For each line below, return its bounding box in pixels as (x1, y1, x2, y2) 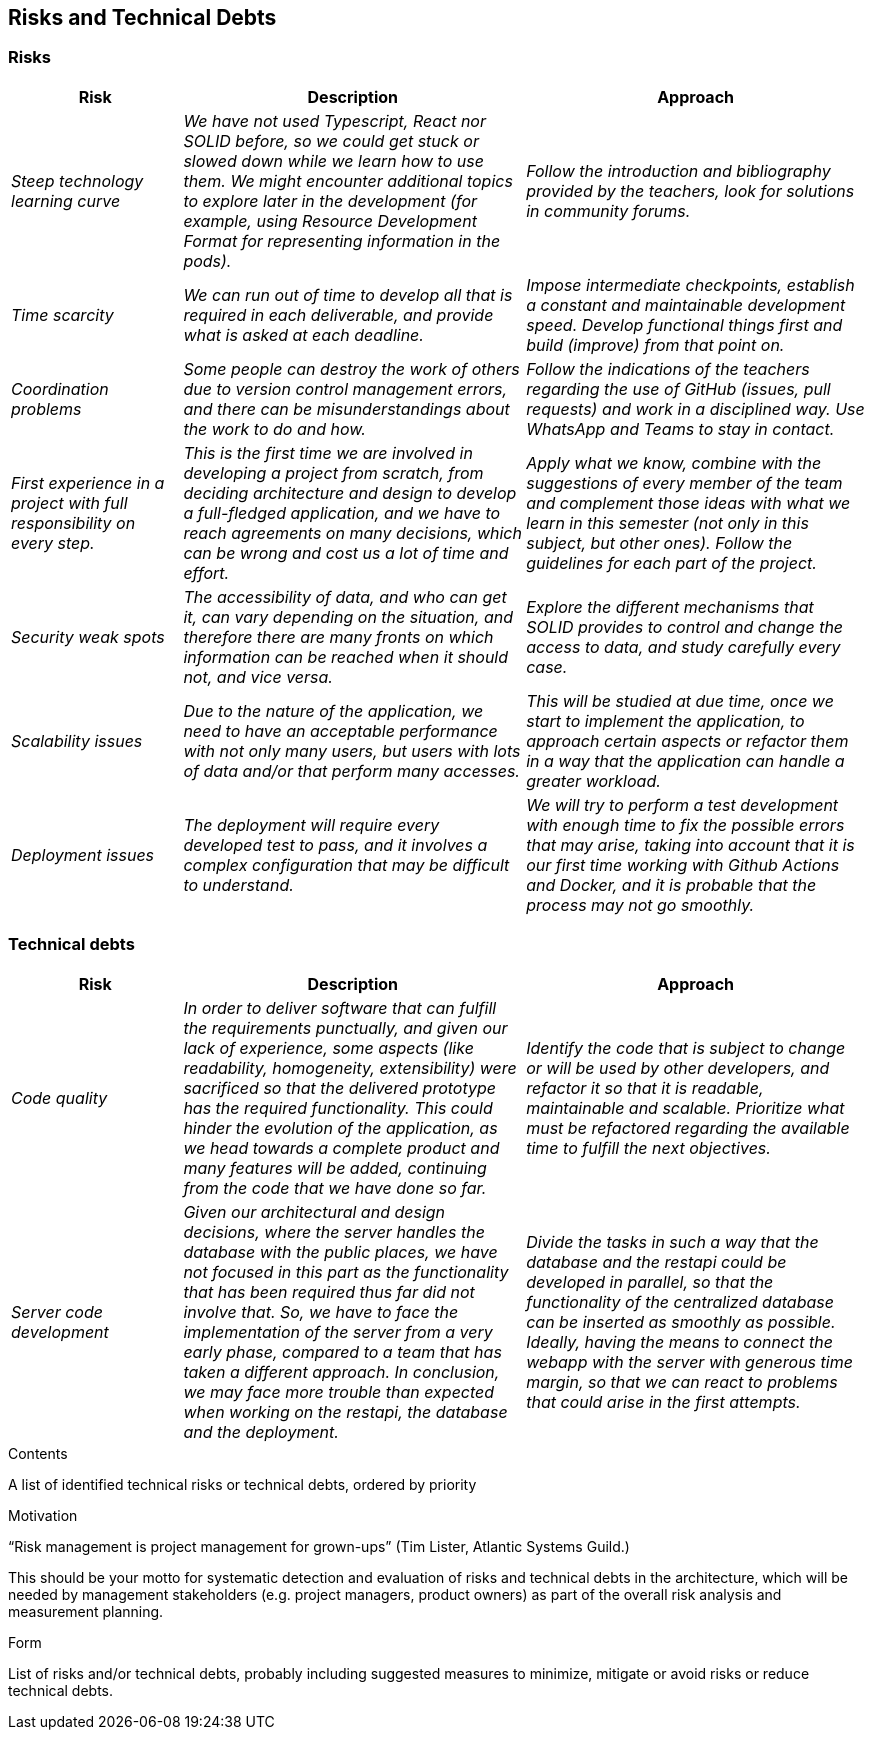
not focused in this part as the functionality (183, 1261, 509, 1282)
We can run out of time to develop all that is (183, 284, 513, 305)
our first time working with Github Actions (526, 854, 840, 875)
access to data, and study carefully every (526, 636, 841, 657)
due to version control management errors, (183, 378, 508, 399)
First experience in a (11, 472, 165, 493)
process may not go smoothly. (526, 894, 755, 915)
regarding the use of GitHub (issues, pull (526, 378, 831, 399)
